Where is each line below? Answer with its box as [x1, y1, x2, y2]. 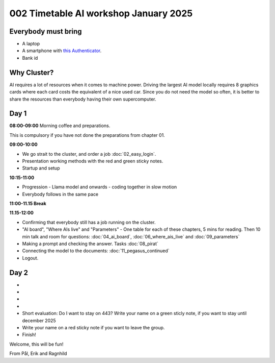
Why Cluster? [9, 68, 54, 77]
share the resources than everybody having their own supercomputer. [9, 96, 156, 102]
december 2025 [22, 317, 56, 324]
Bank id [22, 55, 38, 61]
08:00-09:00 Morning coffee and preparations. [9, 123, 111, 129]
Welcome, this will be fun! [9, 341, 64, 347]
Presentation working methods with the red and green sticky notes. [22, 158, 163, 164]
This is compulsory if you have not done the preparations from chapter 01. [9, 132, 165, 138]
